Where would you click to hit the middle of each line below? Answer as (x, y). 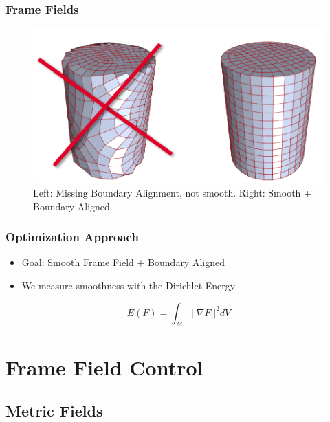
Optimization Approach (72, 237)
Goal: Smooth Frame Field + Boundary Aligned (123, 262)
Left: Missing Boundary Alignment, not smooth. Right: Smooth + (172, 193)
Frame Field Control (104, 367)
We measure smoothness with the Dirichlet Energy (129, 286)
